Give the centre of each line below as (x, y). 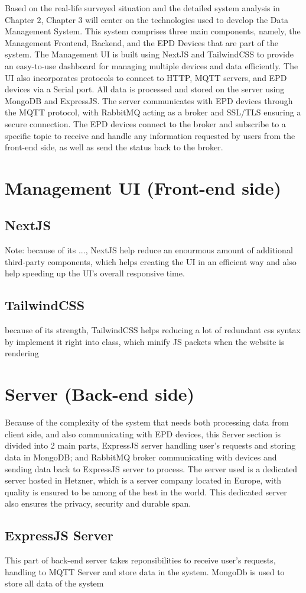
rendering (22, 353)
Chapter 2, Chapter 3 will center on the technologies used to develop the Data (147, 19)
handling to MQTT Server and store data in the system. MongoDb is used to (145, 571)
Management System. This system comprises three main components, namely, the (153, 31)
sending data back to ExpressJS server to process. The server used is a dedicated (151, 468)
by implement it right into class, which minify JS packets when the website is (145, 341)
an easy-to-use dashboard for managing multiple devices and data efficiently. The (152, 65)
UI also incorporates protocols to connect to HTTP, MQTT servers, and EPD (146, 77)
